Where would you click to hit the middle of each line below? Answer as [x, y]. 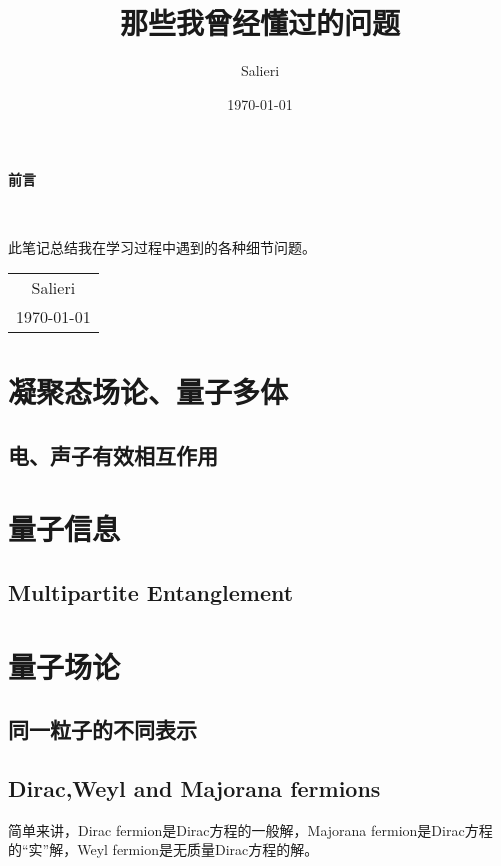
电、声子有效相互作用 [113, 454]
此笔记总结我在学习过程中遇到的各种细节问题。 [162, 246]
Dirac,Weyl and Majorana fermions [194, 787]
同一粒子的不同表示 [102, 729]
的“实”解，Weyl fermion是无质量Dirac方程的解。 [163, 849]
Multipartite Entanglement [151, 592]
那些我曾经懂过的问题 [259, 22]
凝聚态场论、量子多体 [148, 391]
